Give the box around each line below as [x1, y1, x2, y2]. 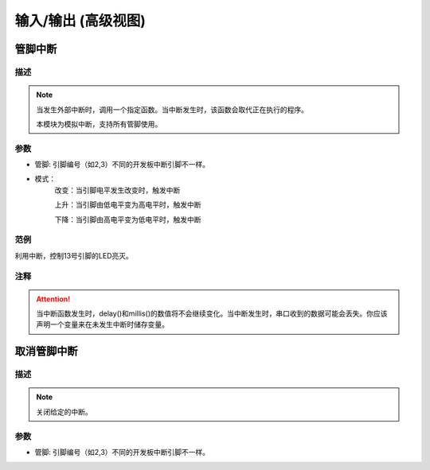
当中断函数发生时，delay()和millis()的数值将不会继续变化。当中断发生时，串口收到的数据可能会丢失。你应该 [36, 309, 388, 318]
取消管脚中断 [14, 344, 78, 358]
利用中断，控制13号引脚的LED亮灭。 [14, 251, 133, 260]
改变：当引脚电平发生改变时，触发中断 [54, 185, 181, 195]
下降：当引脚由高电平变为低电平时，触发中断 [54, 215, 201, 224]
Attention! [36, 294, 71, 304]
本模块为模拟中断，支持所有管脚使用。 [36, 119, 162, 129]
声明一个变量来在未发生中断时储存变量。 [36, 320, 169, 329]
